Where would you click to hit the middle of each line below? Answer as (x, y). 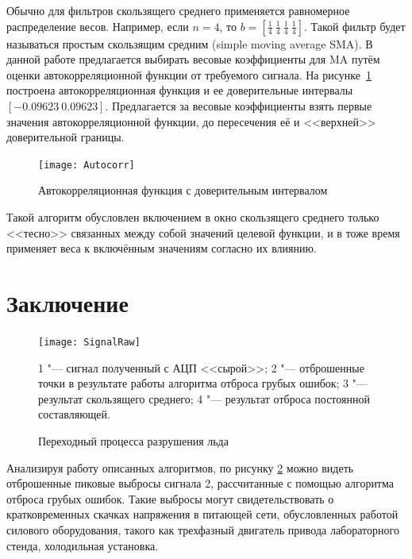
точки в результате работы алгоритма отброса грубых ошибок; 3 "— (203, 383)
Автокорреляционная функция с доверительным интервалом (183, 190)
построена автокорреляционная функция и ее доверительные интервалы (180, 90)
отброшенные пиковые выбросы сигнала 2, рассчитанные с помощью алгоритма (200, 483)
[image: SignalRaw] (89, 342)
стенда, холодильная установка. (83, 545)
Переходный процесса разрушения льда (133, 440)
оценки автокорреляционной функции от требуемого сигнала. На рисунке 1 (189, 74)
